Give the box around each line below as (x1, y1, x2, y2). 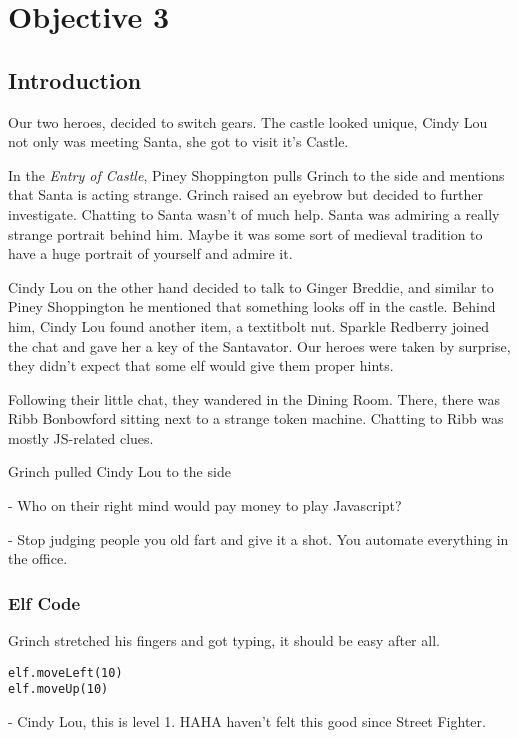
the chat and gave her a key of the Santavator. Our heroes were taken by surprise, (8, 335, 511, 356)
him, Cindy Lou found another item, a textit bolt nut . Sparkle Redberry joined (8, 315, 489, 336)
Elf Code (8, 590, 81, 615)
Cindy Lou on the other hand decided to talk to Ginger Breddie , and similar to (8, 276, 494, 297)
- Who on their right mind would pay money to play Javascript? (8, 495, 402, 516)
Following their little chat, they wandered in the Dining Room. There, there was (8, 388, 500, 409)
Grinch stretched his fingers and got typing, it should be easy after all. (8, 630, 440, 651)
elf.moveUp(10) (8, 682, 109, 697)
